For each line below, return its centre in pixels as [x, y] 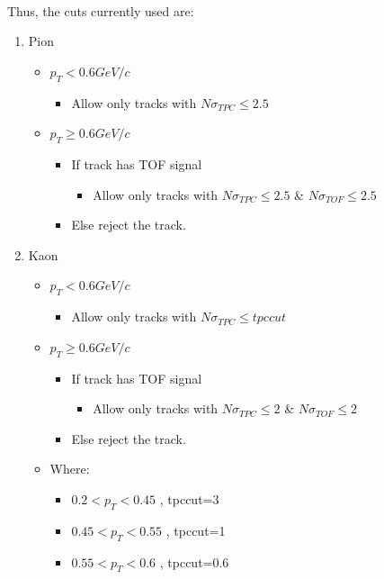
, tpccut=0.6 [194, 561]
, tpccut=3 [189, 498]
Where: [70, 469]
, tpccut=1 [196, 530]
